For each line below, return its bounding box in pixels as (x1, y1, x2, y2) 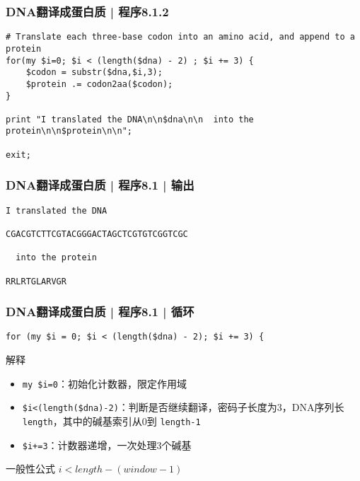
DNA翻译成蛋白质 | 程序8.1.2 (6, 2, 169, 20)
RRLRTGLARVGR (6, 276, 66, 286)
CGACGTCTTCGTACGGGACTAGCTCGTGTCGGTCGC (6, 228, 188, 239)
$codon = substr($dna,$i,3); (25, 67, 163, 78)
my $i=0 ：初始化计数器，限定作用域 (22, 376, 187, 390)
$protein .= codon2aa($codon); (25, 79, 173, 89)
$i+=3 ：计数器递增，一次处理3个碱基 (22, 437, 192, 452)
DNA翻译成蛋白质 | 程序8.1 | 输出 (6, 176, 194, 194)
